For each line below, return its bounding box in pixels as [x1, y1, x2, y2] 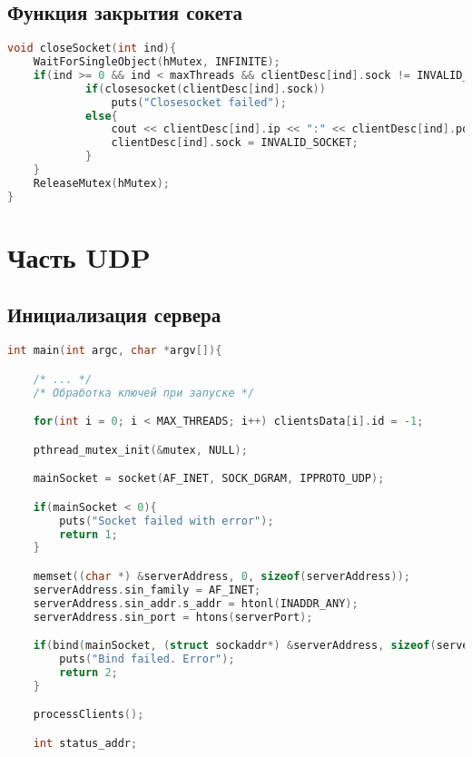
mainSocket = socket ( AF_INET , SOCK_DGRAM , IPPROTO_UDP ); [33, 472, 385, 486]
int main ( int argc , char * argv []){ [7, 344, 222, 358]
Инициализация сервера [7, 300, 221, 329]
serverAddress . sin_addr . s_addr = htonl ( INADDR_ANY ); [33, 596, 359, 610]
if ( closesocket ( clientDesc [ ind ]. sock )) [84, 82, 326, 95]
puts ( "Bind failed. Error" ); [59, 653, 235, 665]
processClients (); [33, 708, 144, 722]
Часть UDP [7, 238, 151, 275]
